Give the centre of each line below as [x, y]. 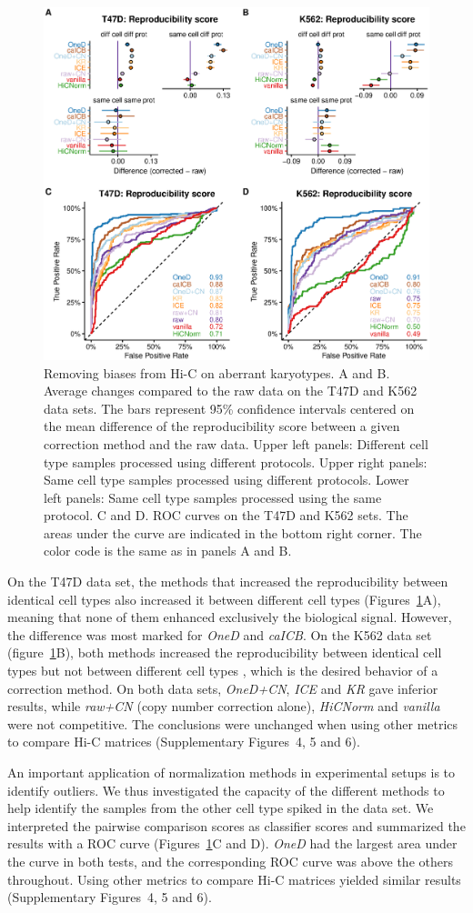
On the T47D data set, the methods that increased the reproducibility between [228, 582]
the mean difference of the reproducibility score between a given [222, 426]
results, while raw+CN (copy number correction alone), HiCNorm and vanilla [224, 706]
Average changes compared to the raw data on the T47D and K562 [231, 391]
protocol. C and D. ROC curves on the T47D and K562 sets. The [226, 515]
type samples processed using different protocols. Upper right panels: [236, 462]
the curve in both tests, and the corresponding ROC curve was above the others [230, 861]
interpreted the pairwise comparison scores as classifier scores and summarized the [236, 825]
